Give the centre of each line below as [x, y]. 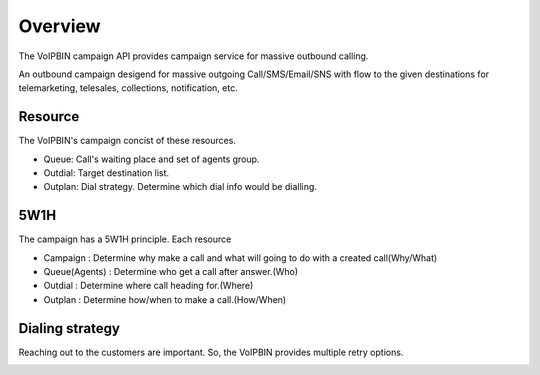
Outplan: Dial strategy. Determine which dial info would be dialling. [180, 187]
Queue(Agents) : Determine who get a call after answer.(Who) [171, 272]
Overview [59, 26]
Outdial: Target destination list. [106, 173]
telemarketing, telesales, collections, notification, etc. [128, 88]
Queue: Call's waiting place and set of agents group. [151, 159]
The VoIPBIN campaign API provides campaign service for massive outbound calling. [193, 56]
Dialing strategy [69, 328]
